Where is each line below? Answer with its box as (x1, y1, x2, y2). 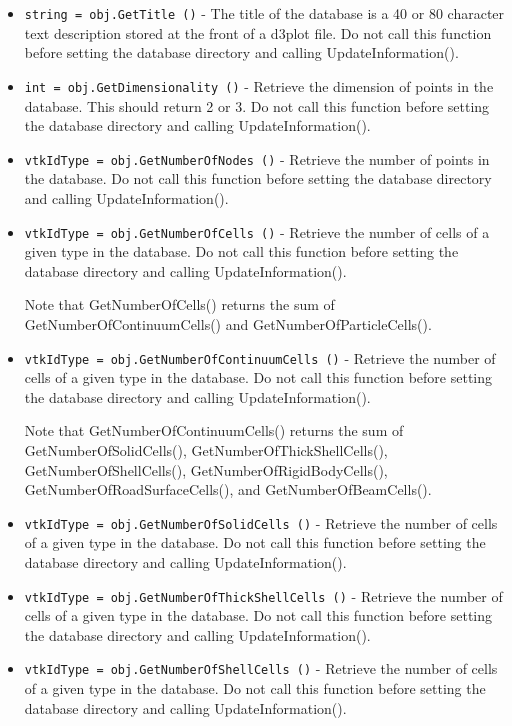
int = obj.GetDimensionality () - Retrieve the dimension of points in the (24, 75, 494, 96)
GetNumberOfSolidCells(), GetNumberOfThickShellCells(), (24, 440, 388, 460)
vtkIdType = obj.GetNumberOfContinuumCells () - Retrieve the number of (24, 347, 496, 368)
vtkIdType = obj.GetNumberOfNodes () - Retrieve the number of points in (24, 148, 490, 169)
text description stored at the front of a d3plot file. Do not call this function (24, 22, 492, 43)
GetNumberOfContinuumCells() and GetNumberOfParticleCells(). (24, 313, 432, 334)
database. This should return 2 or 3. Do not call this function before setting (24, 95, 490, 116)
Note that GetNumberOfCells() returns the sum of (24, 294, 335, 315)
